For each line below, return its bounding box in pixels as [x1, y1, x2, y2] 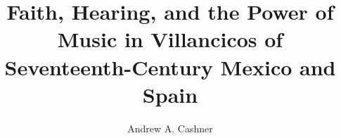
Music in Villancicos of [57, 25, 283, 54]
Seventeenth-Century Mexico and [4, 52, 336, 81]
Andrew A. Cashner [127, 120, 213, 135]
